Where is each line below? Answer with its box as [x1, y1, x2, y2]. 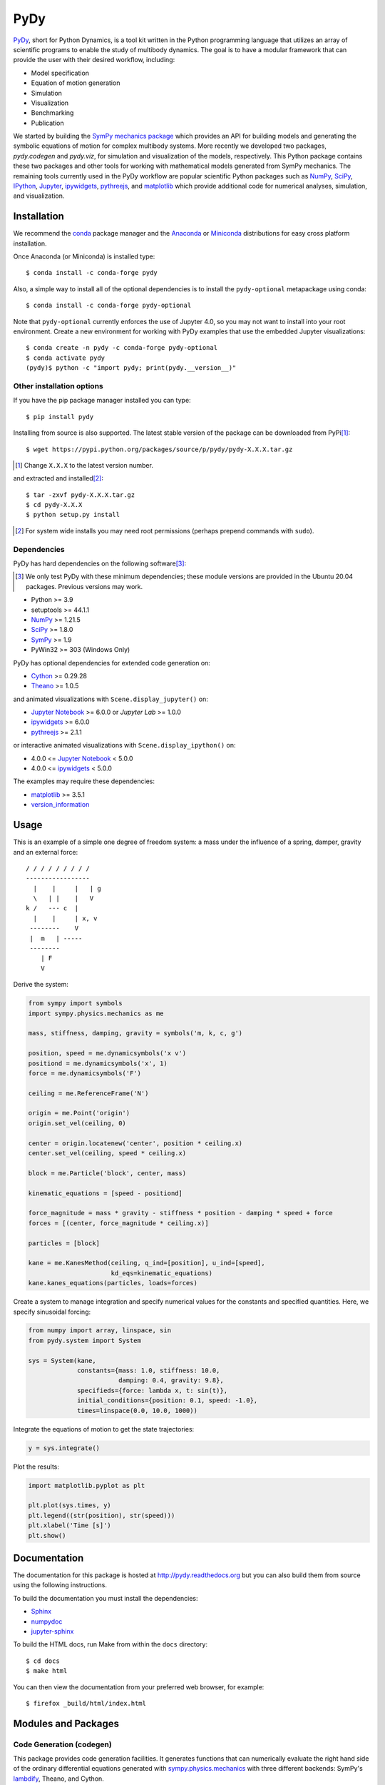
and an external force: [13, 848, 78, 856]
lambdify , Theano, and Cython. [13, 1774, 105, 1783]
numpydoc [31, 1617, 63, 1626]
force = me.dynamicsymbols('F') [28, 1069, 142, 1077]
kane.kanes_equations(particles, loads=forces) [28, 1279, 197, 1287]
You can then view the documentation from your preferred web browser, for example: [13, 1682, 265, 1691]
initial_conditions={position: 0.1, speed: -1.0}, [77, 1397, 258, 1404]
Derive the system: [13, 980, 69, 989]
